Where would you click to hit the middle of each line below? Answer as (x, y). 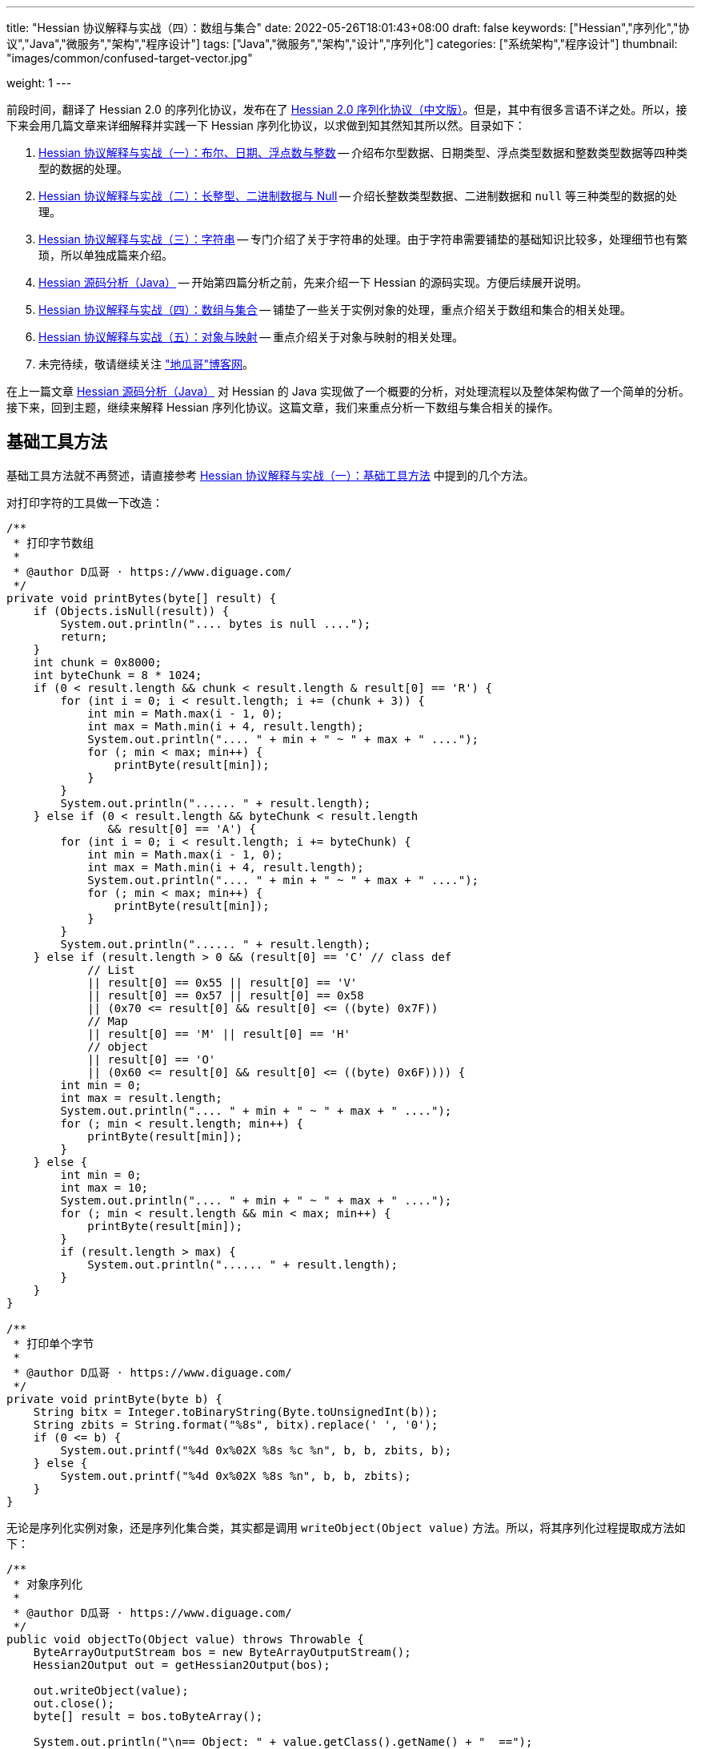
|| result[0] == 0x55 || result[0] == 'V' (222, 982)
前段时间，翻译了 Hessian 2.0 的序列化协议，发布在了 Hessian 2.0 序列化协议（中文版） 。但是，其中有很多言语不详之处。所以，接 (347, 109)
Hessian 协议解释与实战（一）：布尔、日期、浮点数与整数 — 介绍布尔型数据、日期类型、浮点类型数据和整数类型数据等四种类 (363, 153)
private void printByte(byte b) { (114, 1399)
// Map (108, 1021)
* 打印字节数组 (54, 543)
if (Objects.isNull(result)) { (131, 611)
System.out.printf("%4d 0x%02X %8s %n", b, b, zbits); (236, 1476)
